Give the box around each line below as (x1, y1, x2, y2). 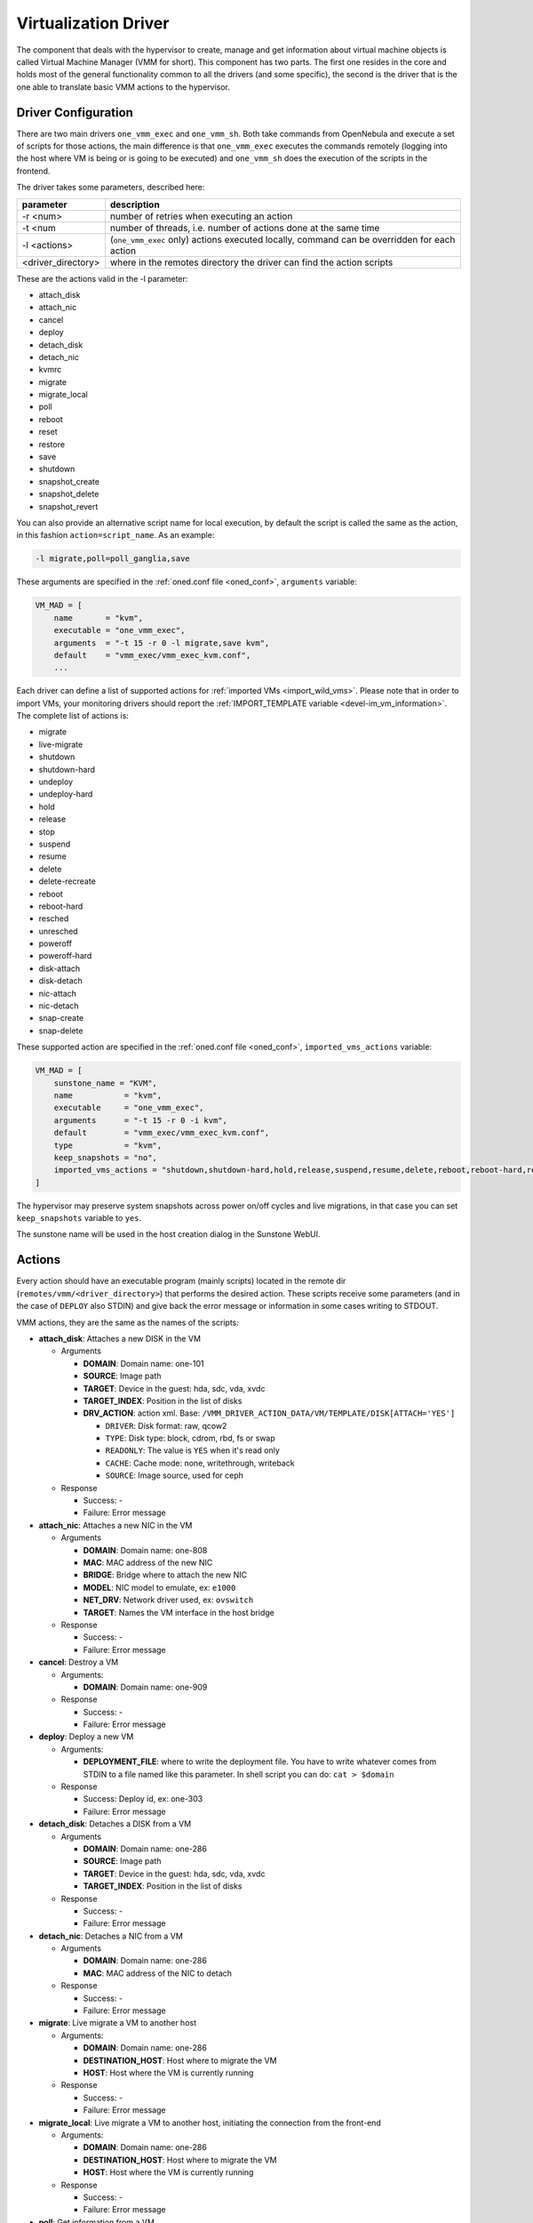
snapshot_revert (38, 501, 99, 511)
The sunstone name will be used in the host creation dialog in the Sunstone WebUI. (16, 1229, 321, 1240)
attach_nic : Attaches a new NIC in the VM (38, 1520, 193, 1530)
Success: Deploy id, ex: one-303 (83, 1794, 203, 1804)
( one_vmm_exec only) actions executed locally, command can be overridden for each (109, 233, 456, 245)
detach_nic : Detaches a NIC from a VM (38, 1930, 184, 1941)
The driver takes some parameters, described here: (16, 182, 205, 193)
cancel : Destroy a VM (38, 1657, 119, 1667)
